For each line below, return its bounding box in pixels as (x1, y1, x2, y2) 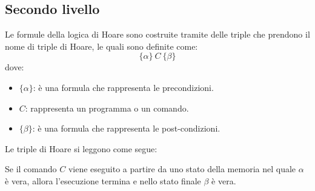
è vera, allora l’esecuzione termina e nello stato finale (5, 174, 201, 187)
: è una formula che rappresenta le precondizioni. (33, 81, 214, 93)
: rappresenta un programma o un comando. (25, 101, 189, 114)
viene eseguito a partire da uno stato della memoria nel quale (68, 163, 296, 175)
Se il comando (5, 163, 57, 175)
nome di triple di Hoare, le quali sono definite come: (5, 39, 198, 52)
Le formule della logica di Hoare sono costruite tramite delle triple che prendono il (5, 28, 310, 41)
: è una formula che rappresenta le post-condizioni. (32, 122, 220, 135)
